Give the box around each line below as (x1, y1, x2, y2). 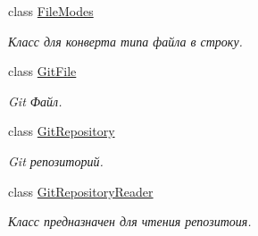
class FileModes (8, 2, 94, 20)
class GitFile (8, 62, 77, 80)
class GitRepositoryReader (8, 181, 154, 200)
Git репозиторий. (8, 151, 104, 170)
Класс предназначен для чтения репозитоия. (8, 212, 252, 231)
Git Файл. (8, 91, 62, 110)
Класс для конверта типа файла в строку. (8, 31, 243, 50)
